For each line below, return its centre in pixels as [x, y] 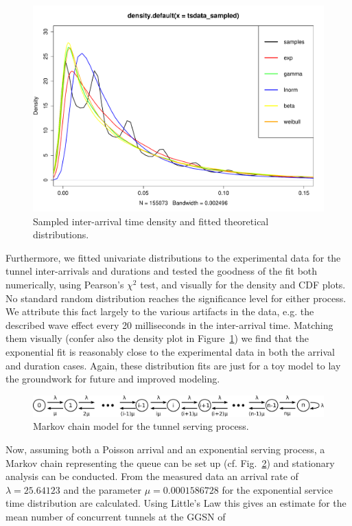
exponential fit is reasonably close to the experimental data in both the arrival [170, 352]
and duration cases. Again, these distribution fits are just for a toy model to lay [173, 365]
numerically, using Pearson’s [65, 285]
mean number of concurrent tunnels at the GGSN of [116, 517]
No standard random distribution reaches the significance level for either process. [176, 298]
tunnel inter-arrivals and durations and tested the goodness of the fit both [162, 271]
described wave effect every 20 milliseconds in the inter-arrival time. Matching [169, 324]
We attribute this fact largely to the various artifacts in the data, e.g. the [160, 311]
